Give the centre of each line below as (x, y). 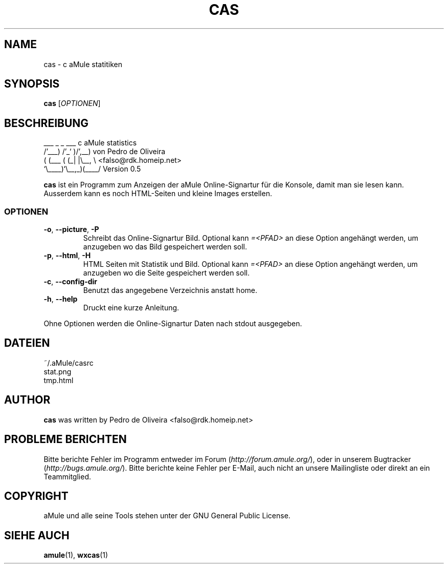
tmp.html (59, 380)
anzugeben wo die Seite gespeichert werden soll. (166, 273)
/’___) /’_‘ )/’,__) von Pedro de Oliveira (105, 152)
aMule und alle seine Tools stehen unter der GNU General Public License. (167, 516)
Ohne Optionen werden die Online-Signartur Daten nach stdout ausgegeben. (173, 324)
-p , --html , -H (67, 256)
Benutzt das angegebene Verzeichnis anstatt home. (170, 290)
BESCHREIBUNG (47, 123)
